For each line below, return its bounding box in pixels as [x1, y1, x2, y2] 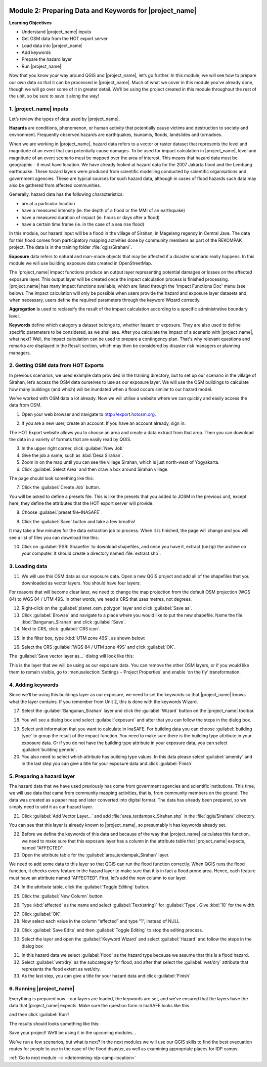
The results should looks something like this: [9, 1021, 100, 1026]
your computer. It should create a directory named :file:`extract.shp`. [21, 550, 161, 556]
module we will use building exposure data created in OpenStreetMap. [9, 260, 153, 266]
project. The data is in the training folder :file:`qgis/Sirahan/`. [9, 244, 132, 250]
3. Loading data [9, 563, 47, 570]
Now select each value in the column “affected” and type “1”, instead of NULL [21, 918, 180, 924]
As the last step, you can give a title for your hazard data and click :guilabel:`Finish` [21, 973, 191, 979]
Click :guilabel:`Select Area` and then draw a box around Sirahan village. [21, 466, 169, 472]
